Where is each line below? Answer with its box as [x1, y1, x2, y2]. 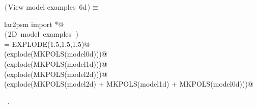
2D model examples [8, 29, 72, 39]
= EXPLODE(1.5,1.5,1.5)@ [4, 38, 90, 49]
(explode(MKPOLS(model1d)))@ [4, 58, 107, 69]
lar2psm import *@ [4, 18, 64, 29]
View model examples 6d [8, 2, 87, 12]
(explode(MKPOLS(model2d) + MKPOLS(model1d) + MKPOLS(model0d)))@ [4, 78, 253, 89]
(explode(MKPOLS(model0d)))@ [4, 48, 107, 59]
